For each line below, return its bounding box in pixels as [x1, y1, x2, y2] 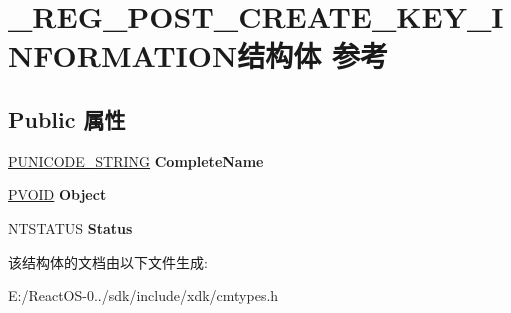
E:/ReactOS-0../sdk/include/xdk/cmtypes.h [8, 285, 279, 306]
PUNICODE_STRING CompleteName [8, 150, 264, 171]
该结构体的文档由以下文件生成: [8, 251, 208, 272]
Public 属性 [8, 103, 126, 134]
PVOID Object [8, 184, 107, 205]
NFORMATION [8, 35, 238, 76]
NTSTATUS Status [8, 217, 133, 238]
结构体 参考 [237, 35, 388, 76]
